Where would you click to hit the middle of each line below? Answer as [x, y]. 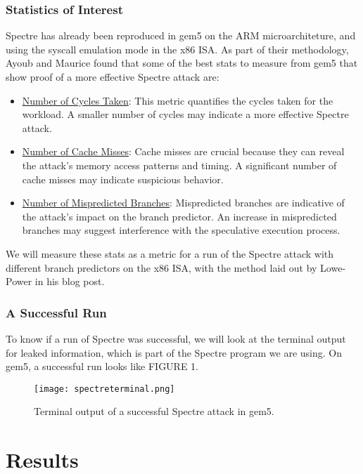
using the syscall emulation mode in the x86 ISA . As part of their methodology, [177, 49]
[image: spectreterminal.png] [104, 389]
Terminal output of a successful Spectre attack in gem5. [154, 411]
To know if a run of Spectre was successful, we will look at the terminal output [176, 338]
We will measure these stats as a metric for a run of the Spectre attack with [170, 253]
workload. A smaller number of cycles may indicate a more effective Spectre [185, 114]
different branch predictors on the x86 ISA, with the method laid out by [161, 267]
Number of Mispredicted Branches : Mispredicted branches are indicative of [183, 203]
